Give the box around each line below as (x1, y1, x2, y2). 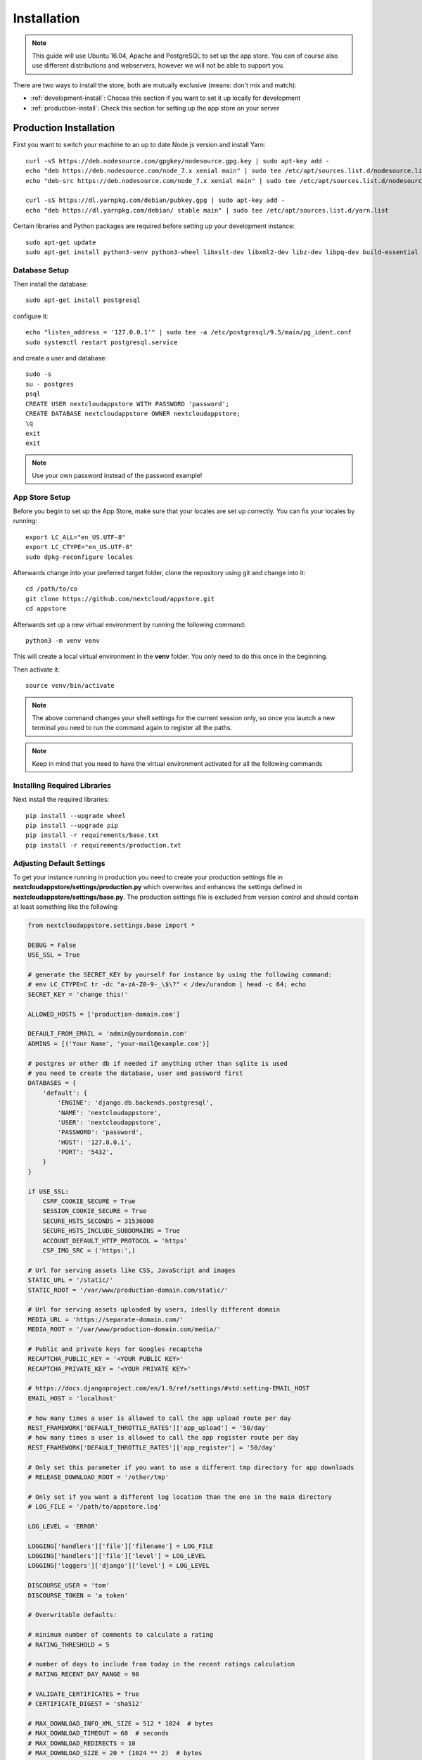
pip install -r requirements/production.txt (25, 841, 182, 849)
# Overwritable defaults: (27, 1611, 117, 1619)
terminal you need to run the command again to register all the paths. (32, 724, 233, 732)
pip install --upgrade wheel (25, 812, 126, 819)
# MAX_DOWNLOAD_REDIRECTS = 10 (27, 1739, 136, 1747)
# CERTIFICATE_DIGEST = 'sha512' (27, 1699, 143, 1707)
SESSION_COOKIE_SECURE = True (42, 1207, 147, 1215)
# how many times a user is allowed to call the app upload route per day (27, 1414, 292, 1422)
